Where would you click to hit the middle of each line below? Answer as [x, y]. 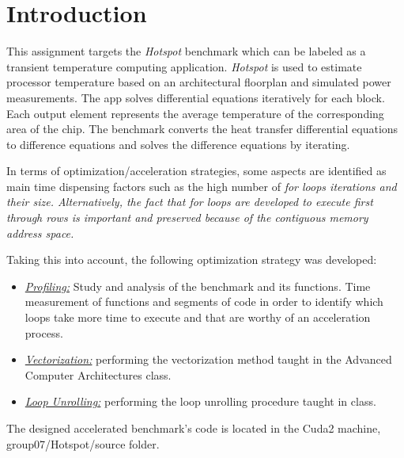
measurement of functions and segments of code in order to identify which [204, 302]
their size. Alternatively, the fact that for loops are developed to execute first [190, 202]
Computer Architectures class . [98, 374]
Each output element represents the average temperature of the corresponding [195, 113]
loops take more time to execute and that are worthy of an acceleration [198, 317]
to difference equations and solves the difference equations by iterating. [178, 144]
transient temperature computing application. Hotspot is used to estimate [184, 66]
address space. [40, 233]
